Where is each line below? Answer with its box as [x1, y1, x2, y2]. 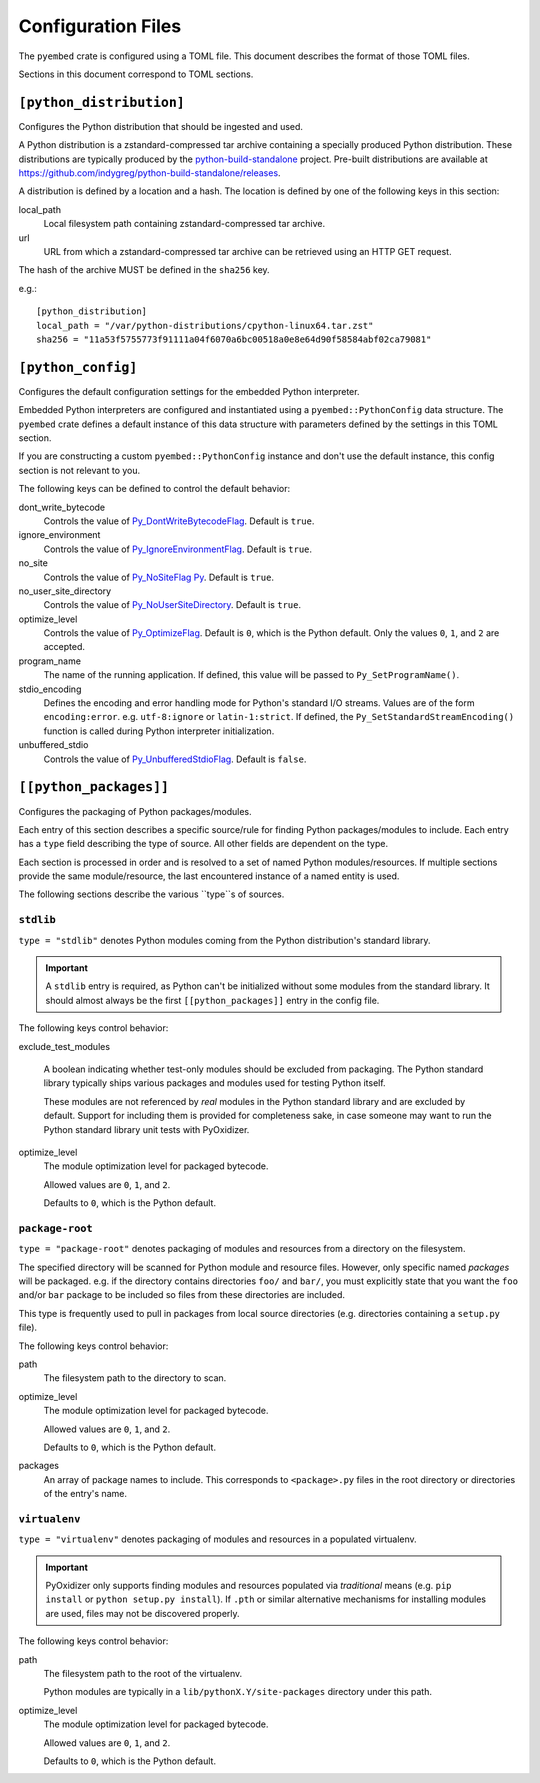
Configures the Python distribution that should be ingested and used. [18, 120, 304, 132]
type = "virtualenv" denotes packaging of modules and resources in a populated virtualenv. [18, 1533, 417, 1545]
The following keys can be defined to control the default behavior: [18, 483, 291, 495]
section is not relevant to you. [18, 464, 141, 476]
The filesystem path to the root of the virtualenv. [43, 1667, 243, 1679]
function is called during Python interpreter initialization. [43, 725, 275, 737]
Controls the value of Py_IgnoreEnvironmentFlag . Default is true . [43, 543, 313, 555]
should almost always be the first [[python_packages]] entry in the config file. [45, 994, 380, 1006]
